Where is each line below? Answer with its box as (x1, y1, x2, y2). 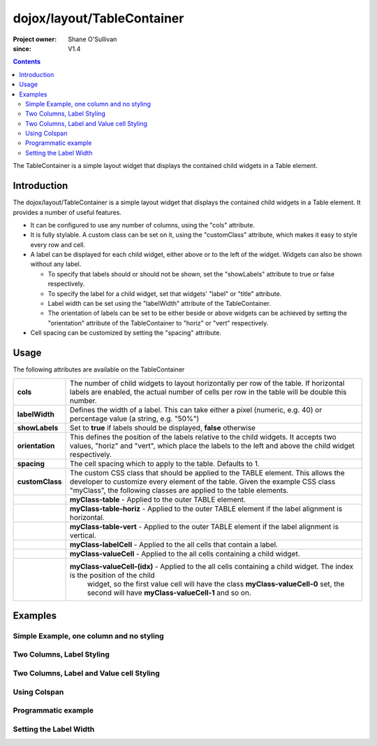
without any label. (30, 260, 82, 269)
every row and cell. (30, 240, 86, 248)
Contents (13, 57, 41, 66)
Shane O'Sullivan (68, 35, 117, 43)
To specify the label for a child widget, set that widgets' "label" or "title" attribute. (47, 289, 282, 297)
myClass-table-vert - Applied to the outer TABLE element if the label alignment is (70, 521, 339, 531)
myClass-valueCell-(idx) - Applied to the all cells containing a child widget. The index (70, 561, 354, 571)
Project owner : (13, 35, 57, 43)
